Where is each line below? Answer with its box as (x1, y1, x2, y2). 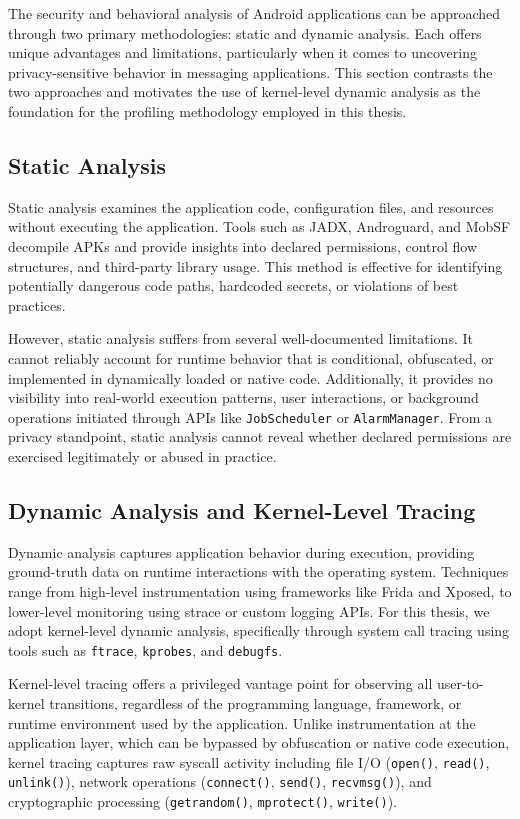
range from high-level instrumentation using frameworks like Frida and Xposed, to (8, 580, 512, 601)
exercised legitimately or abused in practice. (8, 445, 277, 466)
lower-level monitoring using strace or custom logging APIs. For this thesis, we (8, 600, 490, 621)
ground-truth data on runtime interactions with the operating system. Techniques (8, 561, 509, 582)
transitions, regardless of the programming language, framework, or (49, 692, 462, 713)
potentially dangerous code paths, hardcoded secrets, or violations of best (8, 275, 459, 296)
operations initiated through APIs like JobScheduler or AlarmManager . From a (8, 406, 493, 427)
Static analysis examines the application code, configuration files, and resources (8, 196, 494, 217)
